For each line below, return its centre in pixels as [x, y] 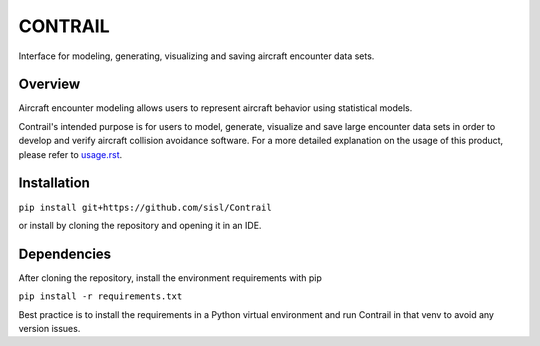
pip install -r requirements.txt [100, 296]
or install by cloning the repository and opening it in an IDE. [140, 225]
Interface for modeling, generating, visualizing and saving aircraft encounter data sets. [196, 56]
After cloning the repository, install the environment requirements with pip [170, 277]
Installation [54, 183]
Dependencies [65, 253]
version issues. [49, 328]
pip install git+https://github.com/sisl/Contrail [145, 207]
